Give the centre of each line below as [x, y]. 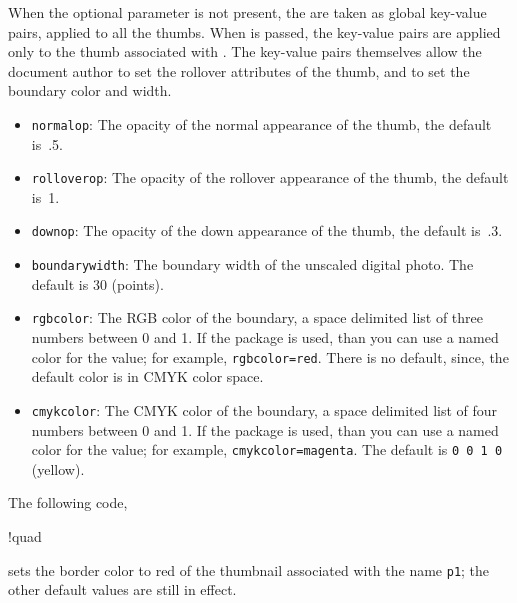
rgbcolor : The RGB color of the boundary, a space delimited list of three [257, 317]
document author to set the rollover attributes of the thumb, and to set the [239, 70]
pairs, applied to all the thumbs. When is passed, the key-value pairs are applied [254, 31]
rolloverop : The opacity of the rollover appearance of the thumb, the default [270, 177]
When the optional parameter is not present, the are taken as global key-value [247, 12]
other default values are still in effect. [122, 589]
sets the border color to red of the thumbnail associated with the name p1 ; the [249, 569]
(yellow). [58, 468]
